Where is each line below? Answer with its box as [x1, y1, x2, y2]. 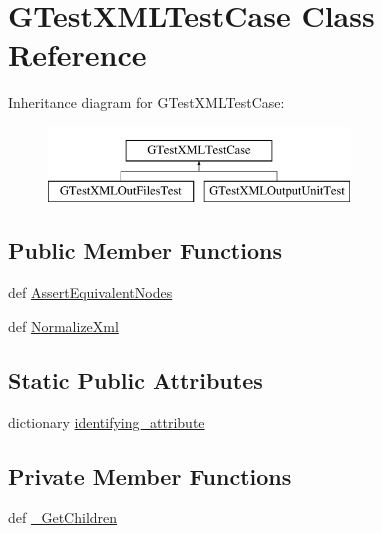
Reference [8, 34, 147, 75]
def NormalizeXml [8, 315, 119, 336]
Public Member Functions [8, 235, 282, 266]
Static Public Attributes [8, 364, 263, 395]
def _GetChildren [8, 507, 118, 528]
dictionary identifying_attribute [8, 411, 205, 432]
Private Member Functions [8, 460, 292, 491]
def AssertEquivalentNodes [8, 282, 173, 303]
